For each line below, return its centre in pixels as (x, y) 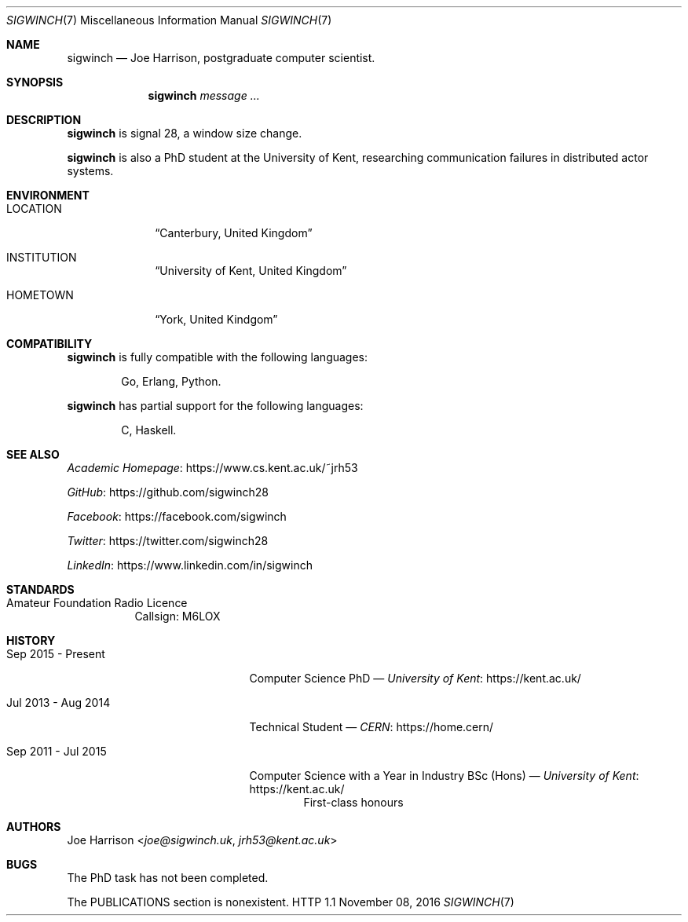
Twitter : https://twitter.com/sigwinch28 (168, 541)
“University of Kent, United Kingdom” (251, 271)
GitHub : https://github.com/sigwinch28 (168, 492)
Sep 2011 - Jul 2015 (57, 751)
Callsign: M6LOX (177, 616)
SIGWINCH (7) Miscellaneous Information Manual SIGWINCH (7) (169, 20)
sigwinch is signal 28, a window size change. (185, 133)
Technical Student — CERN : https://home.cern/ (371, 727)
